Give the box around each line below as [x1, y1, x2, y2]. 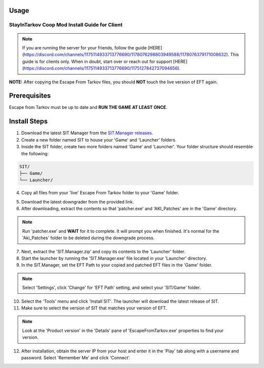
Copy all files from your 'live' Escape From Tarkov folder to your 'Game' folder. [21, 190, 179, 196]
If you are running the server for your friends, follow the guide [22, 44, 147, 51]
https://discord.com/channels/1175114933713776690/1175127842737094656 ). [23, 65, 181, 71]
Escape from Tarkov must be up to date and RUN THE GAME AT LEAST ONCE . [9, 104, 168, 110]
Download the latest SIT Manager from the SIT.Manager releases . [21, 130, 154, 136]
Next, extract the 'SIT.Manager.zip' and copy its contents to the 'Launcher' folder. [21, 248, 186, 254]
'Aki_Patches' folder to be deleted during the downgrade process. [22, 235, 155, 241]
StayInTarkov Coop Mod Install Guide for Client [9, 21, 123, 28]
